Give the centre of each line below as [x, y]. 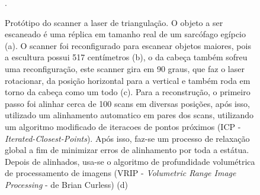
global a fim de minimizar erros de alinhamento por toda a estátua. [127, 150]
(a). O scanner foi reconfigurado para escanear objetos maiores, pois [128, 45]
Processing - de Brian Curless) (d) [67, 184]
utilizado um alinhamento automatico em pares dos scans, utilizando [129, 115]
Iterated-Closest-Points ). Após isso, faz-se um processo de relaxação [127, 138]
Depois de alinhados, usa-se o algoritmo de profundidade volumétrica [130, 161]
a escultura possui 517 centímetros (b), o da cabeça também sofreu [126, 57]
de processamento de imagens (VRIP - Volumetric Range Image [121, 173]
